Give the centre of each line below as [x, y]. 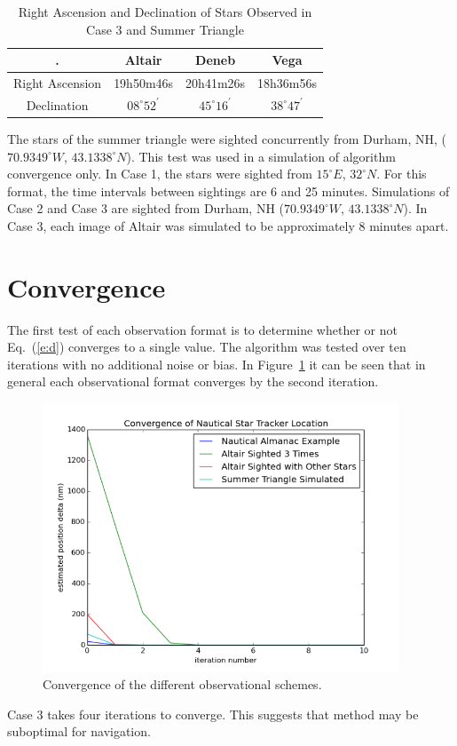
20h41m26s [216, 83]
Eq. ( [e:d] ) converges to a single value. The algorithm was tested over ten [207, 347]
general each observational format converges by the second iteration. [193, 381]
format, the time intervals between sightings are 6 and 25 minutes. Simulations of [228, 190]
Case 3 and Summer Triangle [165, 29]
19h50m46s [144, 83]
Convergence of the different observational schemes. [182, 683]
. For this [402, 174]
